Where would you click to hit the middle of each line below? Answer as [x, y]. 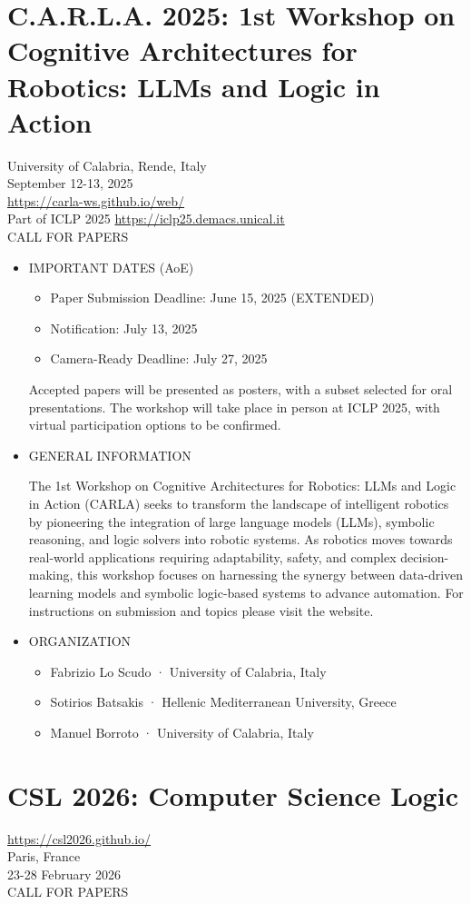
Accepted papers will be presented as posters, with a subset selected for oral [240, 389]
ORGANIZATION [80, 641]
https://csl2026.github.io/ [79, 838]
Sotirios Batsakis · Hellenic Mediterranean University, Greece [223, 702]
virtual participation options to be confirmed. [155, 425]
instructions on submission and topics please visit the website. [201, 610]
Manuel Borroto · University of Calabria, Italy [182, 732]
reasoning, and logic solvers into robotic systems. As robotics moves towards [240, 539]
